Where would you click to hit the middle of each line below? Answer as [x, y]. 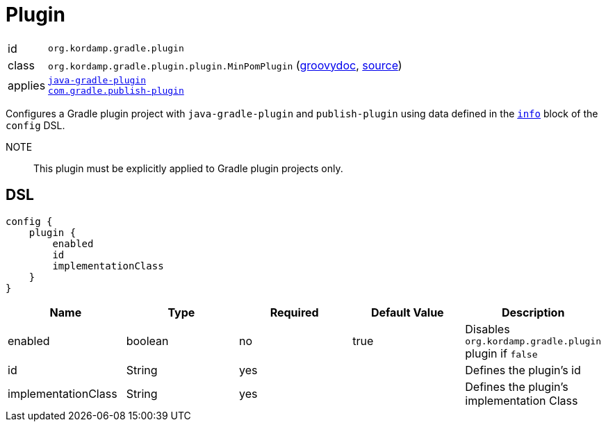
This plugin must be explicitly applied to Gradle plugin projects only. [188, 168]
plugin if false [501, 353]
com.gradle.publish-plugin [116, 90]
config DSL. [35, 125]
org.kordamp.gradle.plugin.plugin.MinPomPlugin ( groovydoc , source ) [225, 65]
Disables [488, 329]
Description [533, 312]
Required [294, 312]
